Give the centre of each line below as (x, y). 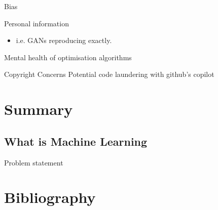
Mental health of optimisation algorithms (68, 57)
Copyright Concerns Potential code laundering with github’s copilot (109, 74)
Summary (39, 109)
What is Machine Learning (76, 141)
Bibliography (50, 197)
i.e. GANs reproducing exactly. (64, 40)
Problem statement (34, 162)
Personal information (37, 23)
